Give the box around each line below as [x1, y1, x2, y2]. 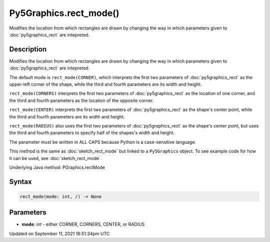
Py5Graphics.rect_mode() [9, 7, 119, 18]
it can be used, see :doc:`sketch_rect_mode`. [9, 155, 102, 161]
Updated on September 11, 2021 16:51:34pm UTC [9, 230, 110, 236]
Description [9, 45, 47, 53]
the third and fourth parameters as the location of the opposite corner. [9, 97, 154, 103]
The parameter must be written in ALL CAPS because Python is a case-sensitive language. [9, 139, 196, 145]
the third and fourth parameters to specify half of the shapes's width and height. [9, 130, 175, 136]
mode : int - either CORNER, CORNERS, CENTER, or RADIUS [21, 221, 145, 227]
